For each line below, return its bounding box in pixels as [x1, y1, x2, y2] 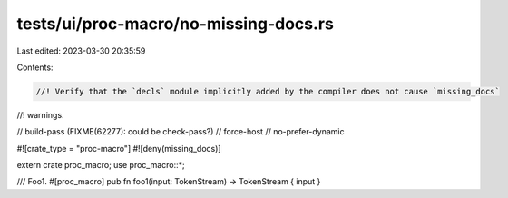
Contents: [16, 62, 54, 73]
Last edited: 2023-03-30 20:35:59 [16, 45, 146, 56]
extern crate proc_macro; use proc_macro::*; [16, 160, 185, 171]
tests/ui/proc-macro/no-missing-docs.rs [16, 14, 335, 34]
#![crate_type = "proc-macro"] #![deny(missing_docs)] [16, 143, 221, 153]
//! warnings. [16, 109, 64, 120]
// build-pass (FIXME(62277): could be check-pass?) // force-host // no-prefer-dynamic [16, 126, 345, 137]
